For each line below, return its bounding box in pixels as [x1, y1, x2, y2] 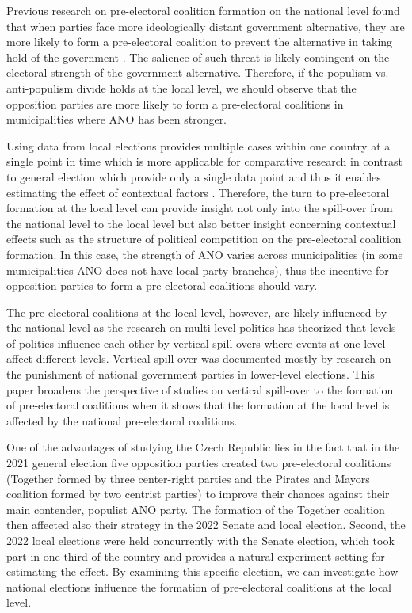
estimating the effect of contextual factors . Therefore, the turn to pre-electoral [6, 184, 390, 200]
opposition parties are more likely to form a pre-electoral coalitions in [6, 95, 344, 112]
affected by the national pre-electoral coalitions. [6, 412, 238, 428]
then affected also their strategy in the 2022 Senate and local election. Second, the [6, 516, 406, 533]
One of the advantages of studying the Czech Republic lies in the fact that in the [6, 439, 400, 455]
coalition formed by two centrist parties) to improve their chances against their [6, 485, 390, 502]
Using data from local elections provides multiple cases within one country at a [6, 137, 391, 154]
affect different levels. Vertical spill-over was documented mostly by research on [6, 350, 391, 367]
